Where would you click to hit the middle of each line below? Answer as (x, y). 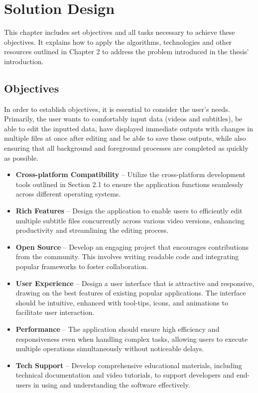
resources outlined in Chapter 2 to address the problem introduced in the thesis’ (127, 51)
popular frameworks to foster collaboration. (82, 266)
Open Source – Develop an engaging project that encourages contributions (132, 246)
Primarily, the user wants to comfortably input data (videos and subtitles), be (123, 119)
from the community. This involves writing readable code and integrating (127, 256)
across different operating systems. (68, 194)
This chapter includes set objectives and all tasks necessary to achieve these (120, 32)
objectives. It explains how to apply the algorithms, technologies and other (118, 42)
